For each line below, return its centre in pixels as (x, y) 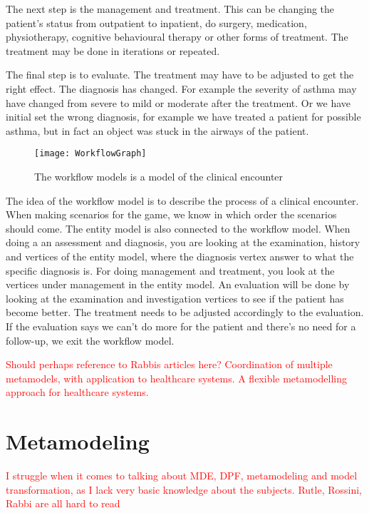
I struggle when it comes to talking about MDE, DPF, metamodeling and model (182, 476)
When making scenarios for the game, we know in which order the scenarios (171, 214)
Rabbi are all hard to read (63, 503)
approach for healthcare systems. (77, 392)
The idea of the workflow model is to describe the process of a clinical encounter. (182, 200)
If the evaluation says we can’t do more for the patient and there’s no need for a (181, 326)
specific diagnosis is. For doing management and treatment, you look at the (170, 270)
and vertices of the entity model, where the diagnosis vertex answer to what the (180, 256)
